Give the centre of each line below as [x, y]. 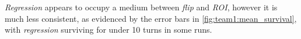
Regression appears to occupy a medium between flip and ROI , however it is [141, 7]
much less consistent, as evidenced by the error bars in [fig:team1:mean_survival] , [151, 18]
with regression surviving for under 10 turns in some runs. [108, 30]
